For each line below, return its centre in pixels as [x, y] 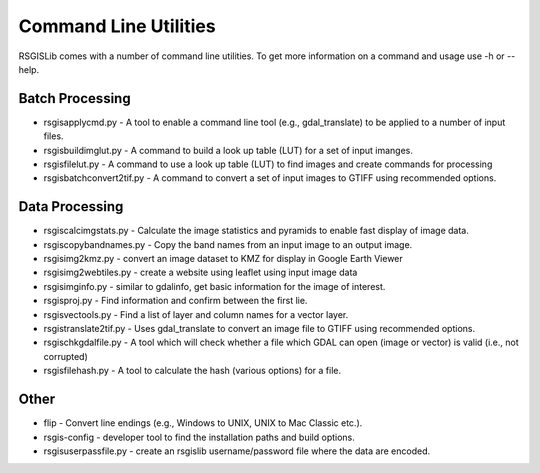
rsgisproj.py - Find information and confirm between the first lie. [175, 301]
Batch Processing [74, 98]
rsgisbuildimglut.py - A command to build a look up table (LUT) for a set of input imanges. [228, 150]
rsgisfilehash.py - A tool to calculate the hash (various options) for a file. [192, 371]
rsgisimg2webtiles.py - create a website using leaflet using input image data [200, 272]
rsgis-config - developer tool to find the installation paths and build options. [199, 437]
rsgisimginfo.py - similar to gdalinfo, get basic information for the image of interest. [214, 286]
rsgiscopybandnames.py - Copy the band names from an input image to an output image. [228, 244]
